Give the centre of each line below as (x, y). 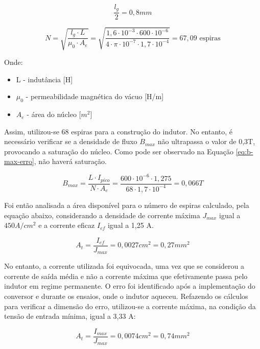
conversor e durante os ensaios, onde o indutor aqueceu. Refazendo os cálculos (126, 296)
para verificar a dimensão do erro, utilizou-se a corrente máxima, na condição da (130, 306)
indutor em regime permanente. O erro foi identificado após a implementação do (130, 286)
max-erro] (19, 161)
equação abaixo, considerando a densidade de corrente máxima (102, 215)
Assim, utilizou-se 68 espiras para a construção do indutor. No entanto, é (119, 131)
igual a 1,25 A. (131, 225)
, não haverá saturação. (70, 161)
